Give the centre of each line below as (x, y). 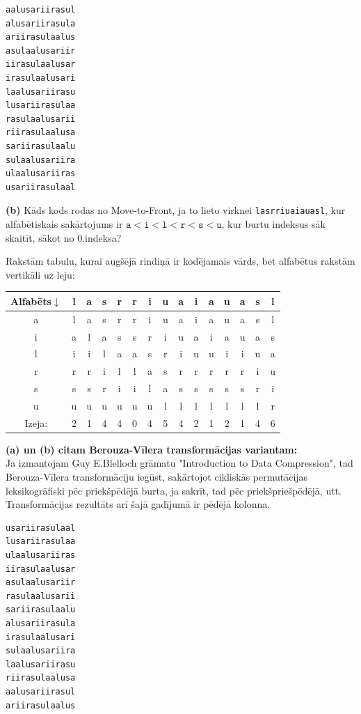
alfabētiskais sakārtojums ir (64, 223)
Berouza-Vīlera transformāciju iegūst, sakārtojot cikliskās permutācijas (157, 477)
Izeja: (36, 422)
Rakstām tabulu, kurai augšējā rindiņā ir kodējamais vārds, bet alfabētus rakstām (180, 261)
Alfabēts (31, 301)
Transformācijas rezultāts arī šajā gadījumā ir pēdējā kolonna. (138, 504)
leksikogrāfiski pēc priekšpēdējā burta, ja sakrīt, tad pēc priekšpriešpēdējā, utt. (174, 490)
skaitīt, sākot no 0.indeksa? (64, 237)
